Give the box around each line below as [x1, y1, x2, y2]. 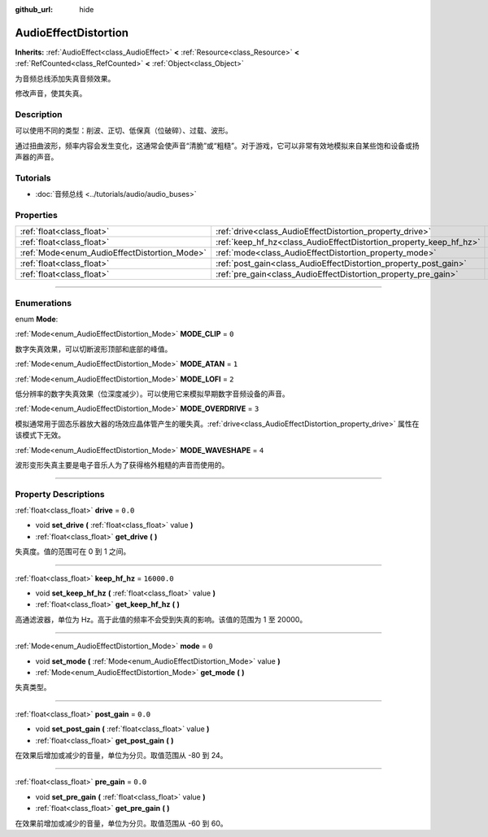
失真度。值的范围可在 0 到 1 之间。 [15, 547, 131, 556]
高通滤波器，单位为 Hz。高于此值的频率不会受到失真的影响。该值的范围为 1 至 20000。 [15, 614, 307, 624]
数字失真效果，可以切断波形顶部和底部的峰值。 [15, 344, 172, 354]
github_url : [15, 5, 53, 14]
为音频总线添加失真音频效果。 [15, 73, 115, 83]
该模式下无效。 [15, 430, 65, 440]
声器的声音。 [15, 152, 59, 162]
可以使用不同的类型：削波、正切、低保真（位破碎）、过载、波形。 [15, 126, 233, 136]
